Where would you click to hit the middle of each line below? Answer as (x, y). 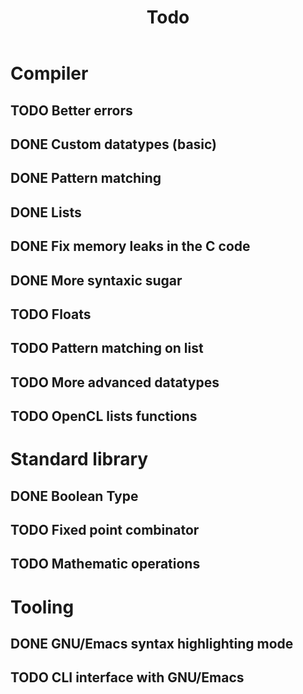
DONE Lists (46, 212)
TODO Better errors (71, 110)
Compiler (49, 73)
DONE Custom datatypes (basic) (114, 144)
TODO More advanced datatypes (115, 382)
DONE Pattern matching (86, 178)
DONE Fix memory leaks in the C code (130, 246)
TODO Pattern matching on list (107, 348)
